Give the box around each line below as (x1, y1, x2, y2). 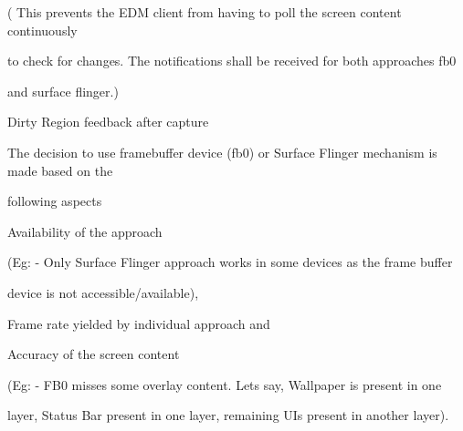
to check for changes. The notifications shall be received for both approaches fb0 (7, 51, 457, 70)
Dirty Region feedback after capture (7, 112, 209, 131)
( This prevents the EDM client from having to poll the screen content (7, 3, 402, 21)
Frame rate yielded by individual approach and (7, 313, 270, 333)
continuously (7, 20, 78, 39)
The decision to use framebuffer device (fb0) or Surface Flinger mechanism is (7, 142, 437, 161)
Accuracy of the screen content (7, 344, 180, 364)
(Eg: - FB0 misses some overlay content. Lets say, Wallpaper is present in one (7, 375, 442, 394)
